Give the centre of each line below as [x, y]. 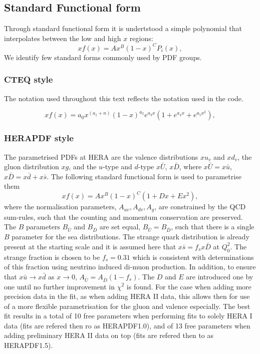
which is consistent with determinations [193, 257]
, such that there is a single [213, 227]
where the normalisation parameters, [60, 207]
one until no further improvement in [60, 286]
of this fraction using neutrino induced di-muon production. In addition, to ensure [130, 267]
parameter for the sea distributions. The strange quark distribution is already [131, 237]
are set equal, [120, 227]
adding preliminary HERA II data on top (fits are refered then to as [109, 335]
